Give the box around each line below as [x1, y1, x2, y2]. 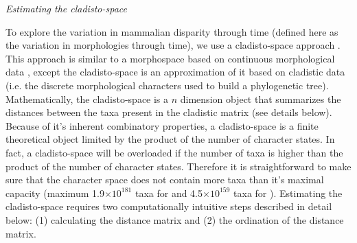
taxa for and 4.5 [135, 185, 203, 200]
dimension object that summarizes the [180, 91, 341, 106]
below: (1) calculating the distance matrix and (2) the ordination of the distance [5, 212, 344, 227]
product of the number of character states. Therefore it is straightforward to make [5, 159, 352, 173]
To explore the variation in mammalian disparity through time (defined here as [5, 24, 338, 38]
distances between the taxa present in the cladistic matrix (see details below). [5, 105, 332, 119]
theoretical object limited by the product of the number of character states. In [5, 132, 335, 146]
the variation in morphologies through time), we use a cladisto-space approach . [5, 38, 341, 52]
